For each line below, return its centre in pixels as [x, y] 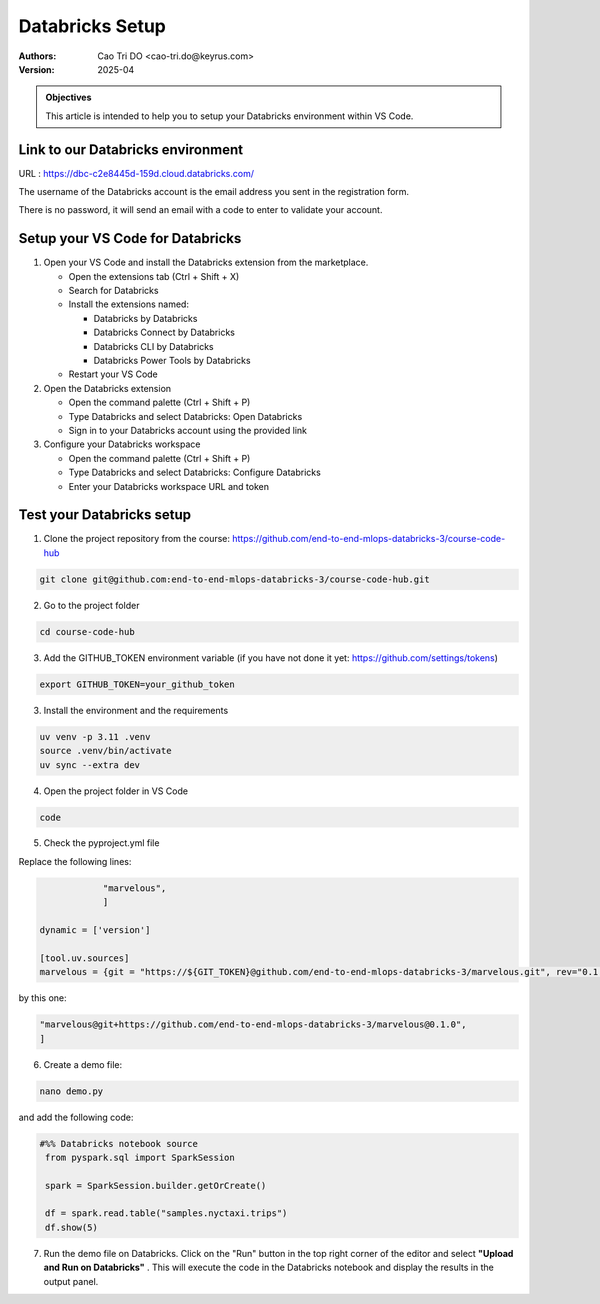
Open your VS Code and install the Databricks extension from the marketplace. [206, 262]
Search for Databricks [113, 291]
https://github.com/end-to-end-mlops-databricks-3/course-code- [368, 539]
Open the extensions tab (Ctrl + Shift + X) [154, 276]
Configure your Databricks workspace [122, 444]
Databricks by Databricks [145, 318]
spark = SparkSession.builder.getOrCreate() [156, 1185]
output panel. [71, 1281]
